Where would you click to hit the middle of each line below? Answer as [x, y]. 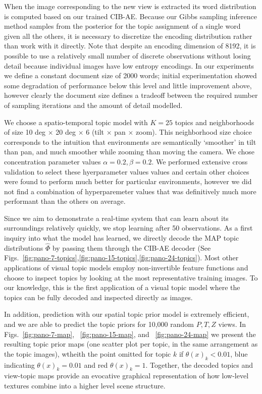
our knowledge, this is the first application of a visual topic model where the [122, 287]
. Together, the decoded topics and [199, 364]
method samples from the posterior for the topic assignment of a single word [122, 26]
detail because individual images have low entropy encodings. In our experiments [129, 65]
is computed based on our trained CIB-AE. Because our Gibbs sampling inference [130, 16]
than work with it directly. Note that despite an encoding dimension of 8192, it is [130, 46]
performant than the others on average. [65, 201]
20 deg [66, 132]
